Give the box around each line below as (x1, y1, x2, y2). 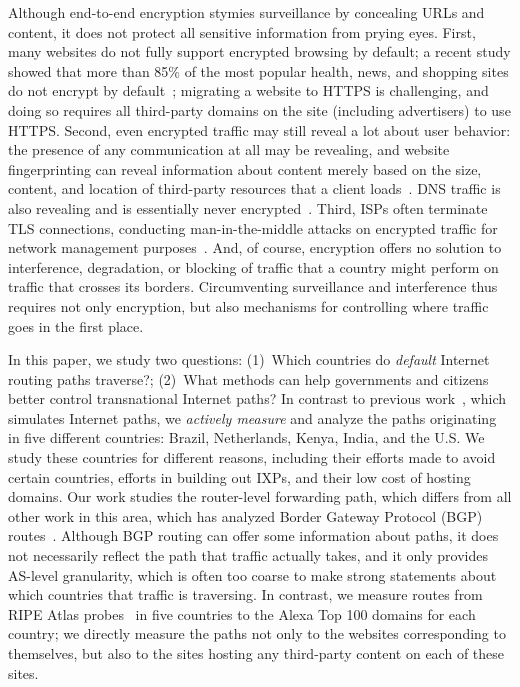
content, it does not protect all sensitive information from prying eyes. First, (8, 21, 476, 42)
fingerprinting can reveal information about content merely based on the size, (8, 158, 482, 179)
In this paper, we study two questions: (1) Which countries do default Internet (8, 349, 490, 370)
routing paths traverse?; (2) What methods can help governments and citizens (8, 368, 489, 389)
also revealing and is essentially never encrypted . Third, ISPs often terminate (8, 197, 488, 218)
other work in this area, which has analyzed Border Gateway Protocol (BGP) (8, 505, 483, 526)
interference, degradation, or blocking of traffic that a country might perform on (8, 256, 499, 277)
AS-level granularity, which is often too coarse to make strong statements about (8, 564, 497, 585)
